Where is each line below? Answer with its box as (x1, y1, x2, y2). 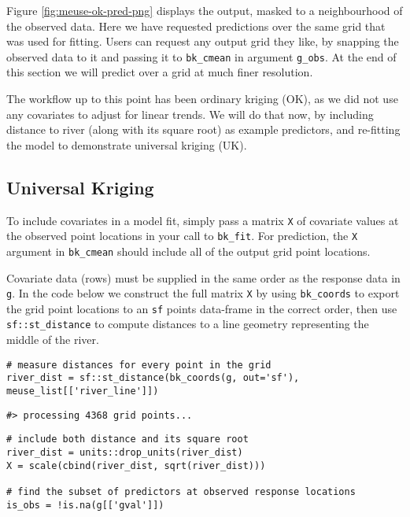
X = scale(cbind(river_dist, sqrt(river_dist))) (6, 460, 266, 471)
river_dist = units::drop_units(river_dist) (6, 447, 243, 459)
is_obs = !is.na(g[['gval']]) (6, 499, 164, 511)
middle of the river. (6, 331, 99, 348)
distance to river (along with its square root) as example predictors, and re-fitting (6, 121, 401, 138)
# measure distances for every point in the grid (6, 359, 271, 371)
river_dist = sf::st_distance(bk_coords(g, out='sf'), (6, 372, 300, 384)
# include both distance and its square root (6, 434, 249, 445)
